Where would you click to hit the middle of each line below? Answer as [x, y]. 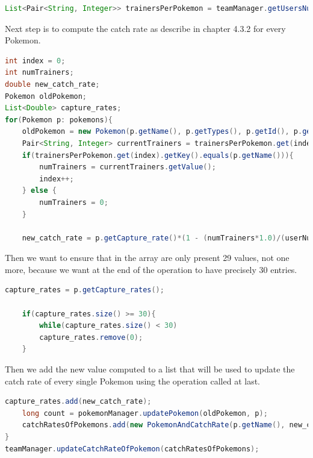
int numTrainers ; [39, 73]
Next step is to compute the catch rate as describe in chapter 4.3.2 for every [145, 28]
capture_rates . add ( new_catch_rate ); [78, 402]
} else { [39, 191]
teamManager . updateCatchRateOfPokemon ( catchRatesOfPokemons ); [132, 449]
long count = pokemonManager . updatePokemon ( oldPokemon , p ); [145, 413]
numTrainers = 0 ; [74, 202]
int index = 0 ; [35, 61]
